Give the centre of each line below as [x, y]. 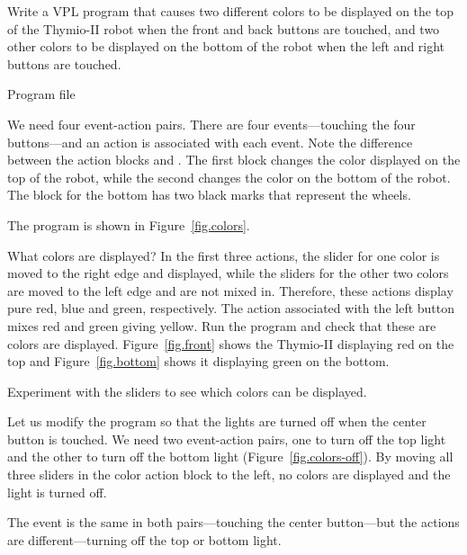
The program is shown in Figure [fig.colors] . [129, 224]
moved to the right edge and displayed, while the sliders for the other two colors [228, 273]
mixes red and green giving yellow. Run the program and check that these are [222, 325]
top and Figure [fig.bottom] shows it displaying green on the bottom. [198, 361]
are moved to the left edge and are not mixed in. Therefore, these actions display [230, 290]
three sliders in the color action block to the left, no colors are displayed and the [229, 474]
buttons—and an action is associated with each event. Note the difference [210, 142]
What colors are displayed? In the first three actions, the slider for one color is [224, 255]
